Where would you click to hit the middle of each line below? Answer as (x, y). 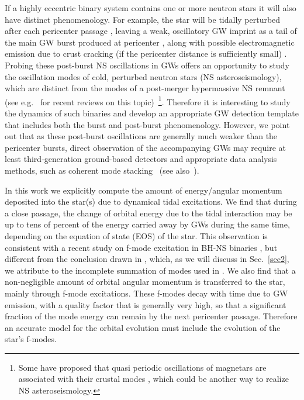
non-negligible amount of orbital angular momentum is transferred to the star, (145, 282)
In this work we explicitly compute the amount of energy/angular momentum (144, 190)
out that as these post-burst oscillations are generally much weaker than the (141, 136)
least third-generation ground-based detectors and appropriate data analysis (141, 159)
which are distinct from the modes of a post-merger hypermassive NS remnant (145, 88)
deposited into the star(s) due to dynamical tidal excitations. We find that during (151, 201)
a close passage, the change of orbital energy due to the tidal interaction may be (148, 213)
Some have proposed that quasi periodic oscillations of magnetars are (142, 367)
